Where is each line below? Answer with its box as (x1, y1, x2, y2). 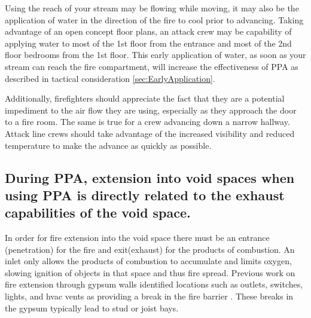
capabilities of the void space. (5, 203, 191, 222)
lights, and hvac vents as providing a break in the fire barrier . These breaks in (5, 290, 294, 302)
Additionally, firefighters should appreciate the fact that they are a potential (5, 92, 285, 105)
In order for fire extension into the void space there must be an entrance (5, 231, 270, 244)
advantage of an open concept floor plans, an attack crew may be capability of (5, 25, 292, 38)
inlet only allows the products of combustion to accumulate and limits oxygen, (5, 255, 292, 267)
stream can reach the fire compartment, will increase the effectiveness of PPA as (5, 60, 298, 72)
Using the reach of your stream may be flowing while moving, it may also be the (5, 2, 299, 14)
